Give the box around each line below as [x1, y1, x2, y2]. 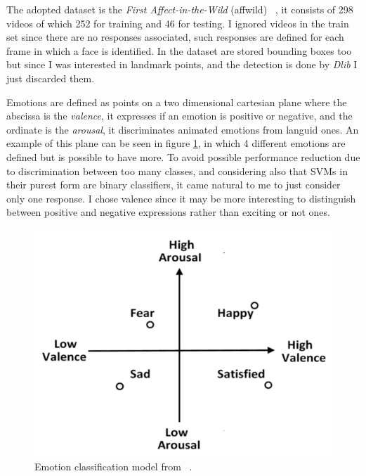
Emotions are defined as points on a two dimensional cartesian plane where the [6, 94, 347, 109]
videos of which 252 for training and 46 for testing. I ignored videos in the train [6, 15, 349, 30]
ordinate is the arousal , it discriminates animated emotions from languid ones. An [6, 122, 359, 136]
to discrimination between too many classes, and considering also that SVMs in [6, 163, 348, 178]
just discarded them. [6, 70, 95, 85]
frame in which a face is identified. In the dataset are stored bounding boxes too [6, 43, 352, 58]
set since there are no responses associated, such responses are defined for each [6, 30, 344, 44]
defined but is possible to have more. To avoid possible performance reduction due [6, 149, 360, 164]
